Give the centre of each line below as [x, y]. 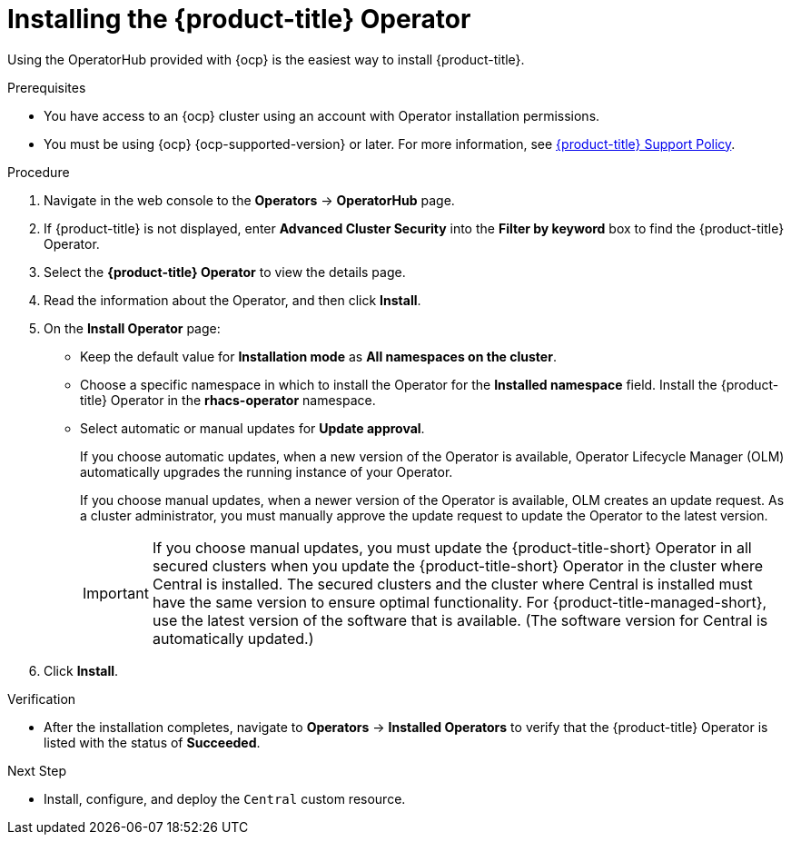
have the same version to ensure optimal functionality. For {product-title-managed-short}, [460, 602]
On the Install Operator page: [132, 328]
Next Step [37, 770]
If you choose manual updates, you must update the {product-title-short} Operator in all [452, 547]
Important [116, 593]
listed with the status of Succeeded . [152, 742]
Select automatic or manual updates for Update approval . [252, 428]
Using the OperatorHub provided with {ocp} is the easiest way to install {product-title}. [266, 59]
